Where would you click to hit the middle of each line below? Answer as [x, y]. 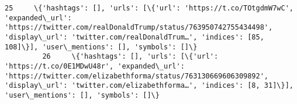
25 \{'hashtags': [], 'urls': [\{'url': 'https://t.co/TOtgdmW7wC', [149, 8]
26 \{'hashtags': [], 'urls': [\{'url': [130, 57]
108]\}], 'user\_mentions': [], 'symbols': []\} [101, 47]
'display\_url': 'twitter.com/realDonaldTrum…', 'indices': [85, [134, 37]
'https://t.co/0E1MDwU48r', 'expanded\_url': [95, 66]
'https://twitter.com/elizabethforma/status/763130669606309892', [137, 76]
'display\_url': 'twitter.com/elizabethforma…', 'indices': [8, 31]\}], [149, 86]
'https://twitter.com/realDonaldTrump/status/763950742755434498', [139, 28]
